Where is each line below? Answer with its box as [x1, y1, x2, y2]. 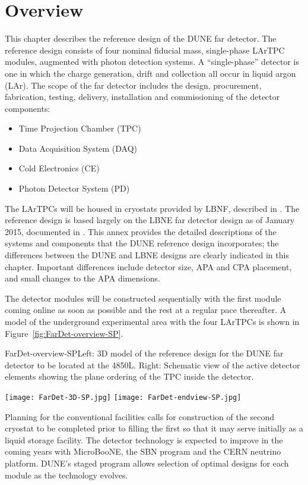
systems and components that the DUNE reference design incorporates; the [5, 237, 279, 249]
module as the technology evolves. [5, 468, 128, 481]
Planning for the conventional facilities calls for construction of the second [5, 410, 275, 423]
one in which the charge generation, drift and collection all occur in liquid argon [5, 67, 296, 79]
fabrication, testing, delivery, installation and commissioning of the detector [5, 90, 280, 103]
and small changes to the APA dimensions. [5, 272, 160, 284]
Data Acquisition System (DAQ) [18, 142, 138, 154]
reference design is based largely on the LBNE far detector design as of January [5, 214, 295, 226]
